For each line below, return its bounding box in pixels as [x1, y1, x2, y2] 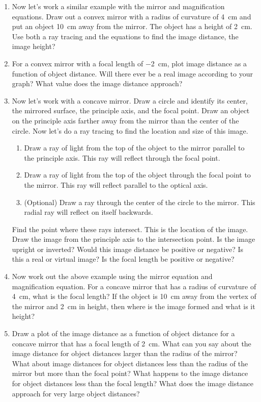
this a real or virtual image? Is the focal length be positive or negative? [12, 254, 235, 264]
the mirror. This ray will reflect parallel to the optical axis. [24, 179, 208, 190]
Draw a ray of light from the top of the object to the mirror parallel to [24, 142, 245, 153]
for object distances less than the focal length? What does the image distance [12, 378, 253, 388]
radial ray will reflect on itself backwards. [24, 207, 153, 217]
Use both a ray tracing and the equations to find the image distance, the [12, 31, 239, 41]
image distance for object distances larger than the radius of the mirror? [12, 348, 238, 359]
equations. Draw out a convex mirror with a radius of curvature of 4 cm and [12, 11, 251, 21]
